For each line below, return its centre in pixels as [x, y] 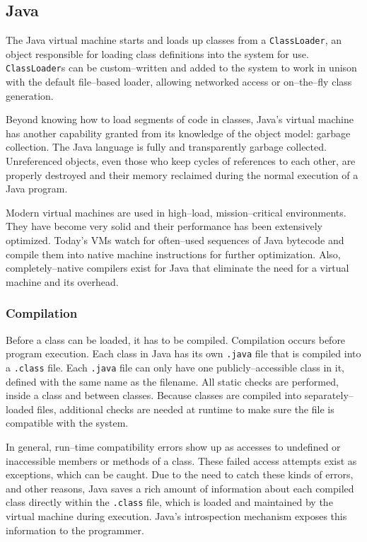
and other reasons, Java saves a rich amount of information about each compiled [180, 488]
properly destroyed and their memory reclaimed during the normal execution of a [182, 174]
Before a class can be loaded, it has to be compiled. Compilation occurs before [176, 339]
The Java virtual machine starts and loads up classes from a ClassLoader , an [174, 40]
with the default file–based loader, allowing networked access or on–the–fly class [179, 82]
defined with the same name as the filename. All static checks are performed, [172, 381]
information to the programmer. [75, 530]
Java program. [37, 189]
